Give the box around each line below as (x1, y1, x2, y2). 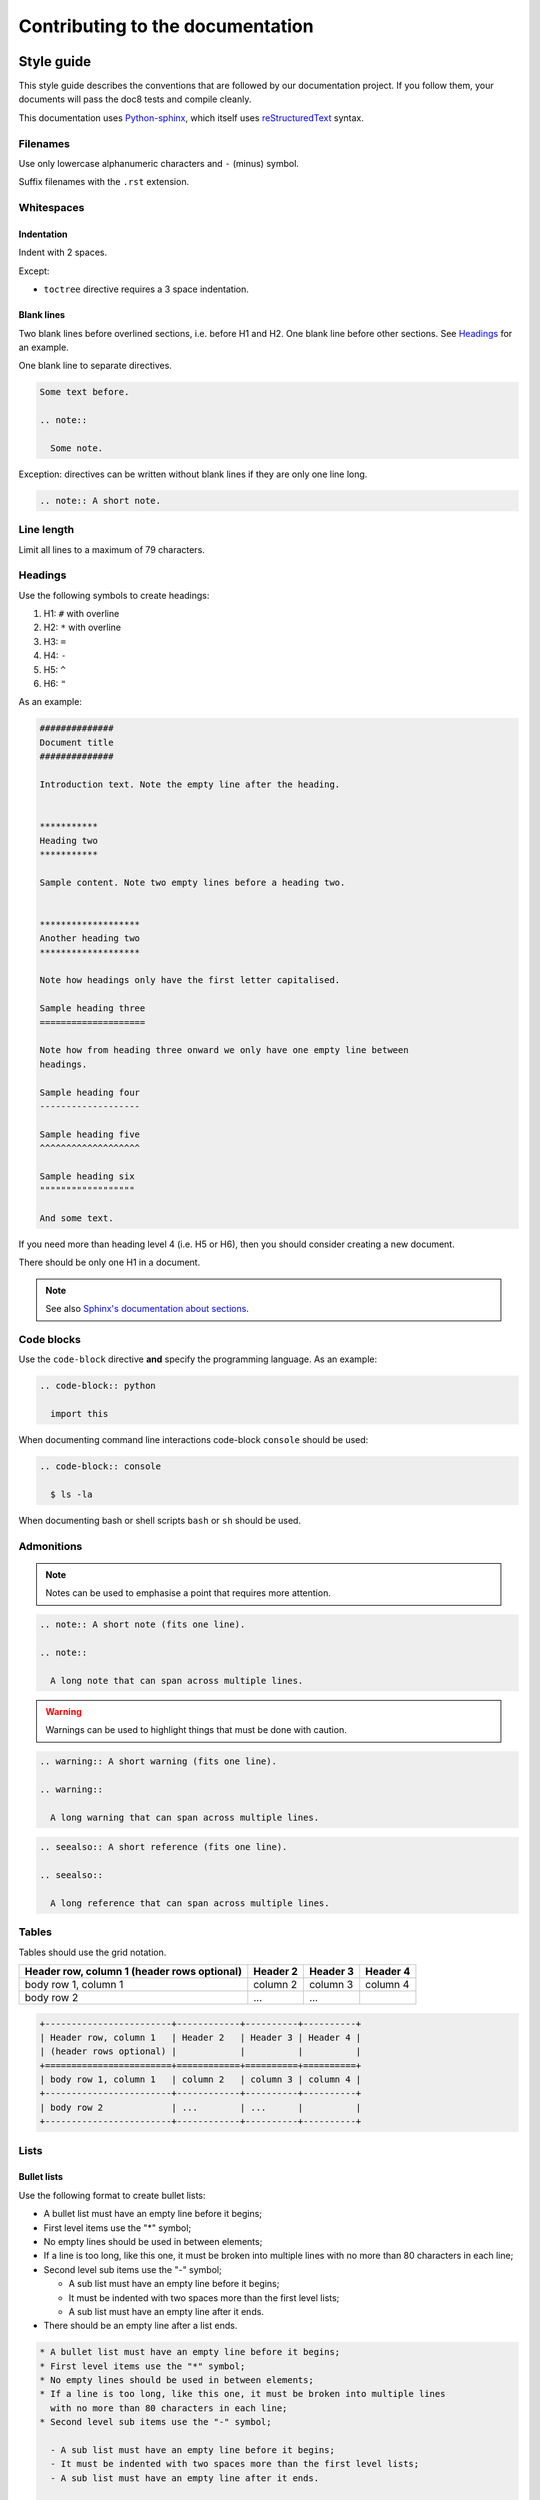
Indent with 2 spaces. (18, 246, 108, 259)
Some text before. (39, 386, 130, 398)
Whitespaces (18, 201, 85, 215)
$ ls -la (50, 1488, 93, 1500)
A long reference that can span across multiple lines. (50, 1897, 330, 1909)
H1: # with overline (43, 608, 120, 620)
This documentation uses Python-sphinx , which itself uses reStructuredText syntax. (18, 111, 365, 124)
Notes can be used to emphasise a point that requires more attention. (45, 1587, 332, 1599)
